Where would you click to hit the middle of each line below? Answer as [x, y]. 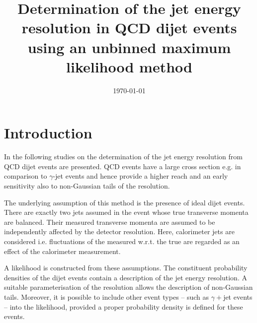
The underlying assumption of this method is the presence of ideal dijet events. [125, 202]
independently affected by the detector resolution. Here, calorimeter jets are [119, 231]
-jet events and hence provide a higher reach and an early [140, 176]
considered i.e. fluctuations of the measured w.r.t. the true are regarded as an [122, 241]
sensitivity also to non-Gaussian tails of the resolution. [87, 186]
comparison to [26, 176]
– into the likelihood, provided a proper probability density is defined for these [124, 306]
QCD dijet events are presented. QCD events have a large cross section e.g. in [123, 166]
